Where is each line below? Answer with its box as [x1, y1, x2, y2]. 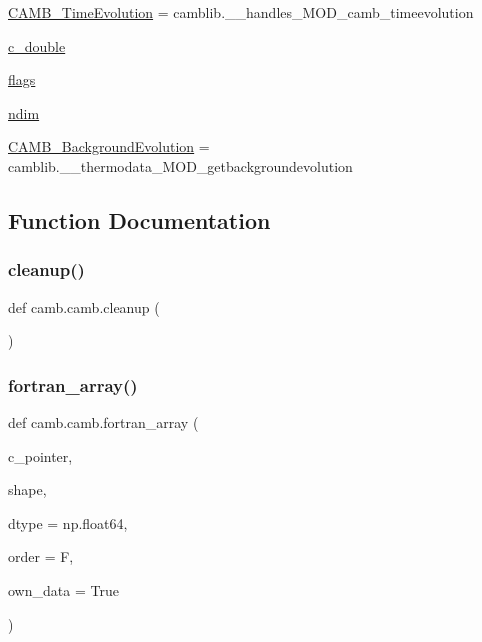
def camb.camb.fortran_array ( [8, 411, 199, 432]
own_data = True [8, 579, 119, 600]
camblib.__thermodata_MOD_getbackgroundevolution [8, 155, 353, 176]
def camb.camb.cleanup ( [8, 296, 160, 317]
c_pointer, [8, 445, 73, 466]
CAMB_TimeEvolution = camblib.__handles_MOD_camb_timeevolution [8, 2, 474, 22]
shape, [8, 479, 47, 500]
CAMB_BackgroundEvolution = [8, 136, 210, 157]
